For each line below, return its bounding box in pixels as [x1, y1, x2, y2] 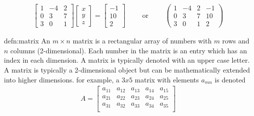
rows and [222, 36, 250, 46]
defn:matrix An [4, 36, 50, 46]
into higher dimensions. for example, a [4, 74, 119, 84]
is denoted [215, 74, 246, 84]
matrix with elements [135, 74, 199, 84]
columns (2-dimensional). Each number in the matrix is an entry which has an [10, 45, 247, 55]
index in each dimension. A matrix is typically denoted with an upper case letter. [4, 55, 250, 65]
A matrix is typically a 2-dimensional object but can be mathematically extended [4, 64, 250, 75]
